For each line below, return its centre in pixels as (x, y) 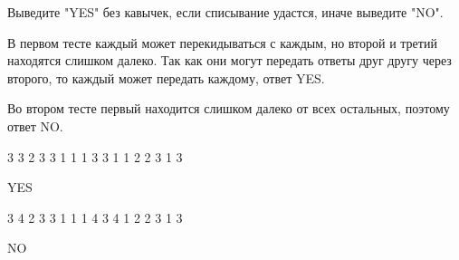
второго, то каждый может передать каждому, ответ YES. (166, 77)
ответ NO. (35, 125)
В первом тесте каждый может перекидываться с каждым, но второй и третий (222, 42)
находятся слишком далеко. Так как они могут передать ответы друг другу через (229, 60)
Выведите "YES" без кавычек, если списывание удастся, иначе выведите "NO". (225, 12)
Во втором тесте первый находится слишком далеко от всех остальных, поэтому (229, 108)
